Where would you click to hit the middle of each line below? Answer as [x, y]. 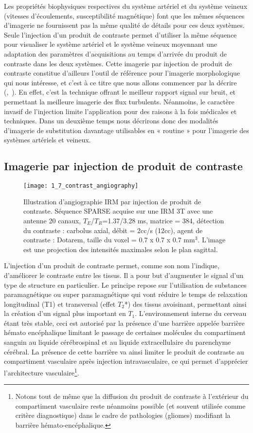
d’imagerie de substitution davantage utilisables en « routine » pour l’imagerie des [126, 130]
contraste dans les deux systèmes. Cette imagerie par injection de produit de [118, 63]
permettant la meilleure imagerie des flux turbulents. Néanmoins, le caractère [119, 101]
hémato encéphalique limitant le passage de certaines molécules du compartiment [125, 332]
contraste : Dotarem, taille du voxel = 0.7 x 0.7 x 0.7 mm [109, 240]
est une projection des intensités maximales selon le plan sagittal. [121, 249]
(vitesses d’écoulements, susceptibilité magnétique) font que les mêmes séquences [124, 15]
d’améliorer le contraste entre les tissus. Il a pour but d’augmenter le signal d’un [124, 275]
